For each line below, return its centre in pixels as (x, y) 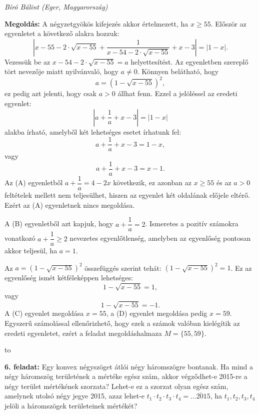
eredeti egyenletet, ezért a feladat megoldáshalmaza (83, 333)
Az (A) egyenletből (34, 182)
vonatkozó (20, 238)
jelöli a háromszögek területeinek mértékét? (71, 406)
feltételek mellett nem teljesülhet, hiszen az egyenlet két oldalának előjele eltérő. (127, 195)
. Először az (228, 23)
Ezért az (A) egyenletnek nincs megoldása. (70, 204)
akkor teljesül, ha (31, 251)
